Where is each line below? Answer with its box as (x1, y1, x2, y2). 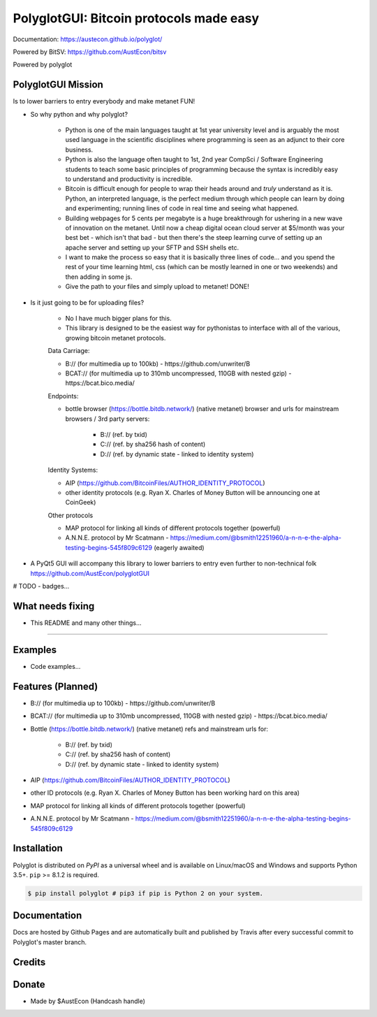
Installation (13, 842, 63, 854)
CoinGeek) (65, 498, 96, 507)
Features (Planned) (13, 680, 98, 692)
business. (65, 145, 94, 154)
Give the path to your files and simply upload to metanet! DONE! (65, 282, 249, 291)
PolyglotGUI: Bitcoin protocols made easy (13, 10, 260, 26)
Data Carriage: (47, 347, 90, 355)
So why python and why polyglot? (30, 110, 128, 118)
